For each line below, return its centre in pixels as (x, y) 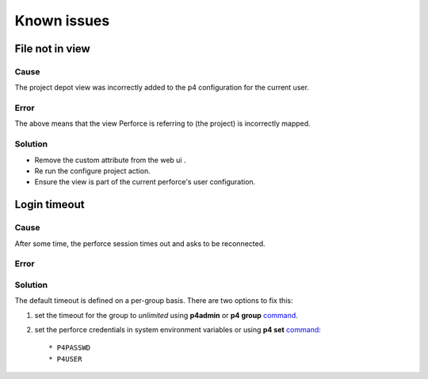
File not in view (52, 49)
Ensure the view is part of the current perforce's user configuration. (145, 182)
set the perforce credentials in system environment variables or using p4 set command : (178, 330)
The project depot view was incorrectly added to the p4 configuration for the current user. (162, 88)
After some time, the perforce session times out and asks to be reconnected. (140, 243)
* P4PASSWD (70, 348)
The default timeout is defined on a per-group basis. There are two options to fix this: (154, 301)
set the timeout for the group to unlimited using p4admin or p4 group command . (166, 315)
